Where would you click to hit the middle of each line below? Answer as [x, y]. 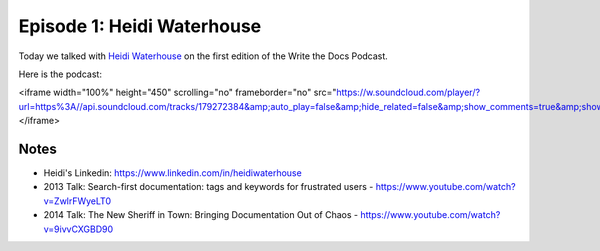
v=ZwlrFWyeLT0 [77, 201]
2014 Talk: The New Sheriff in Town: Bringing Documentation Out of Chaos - [201, 215]
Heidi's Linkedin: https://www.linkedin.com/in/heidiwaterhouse [172, 173]
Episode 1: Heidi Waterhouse [140, 26]
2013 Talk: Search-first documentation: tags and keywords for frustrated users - [208, 187]
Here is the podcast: [60, 74]
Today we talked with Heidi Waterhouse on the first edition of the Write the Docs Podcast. [203, 56]
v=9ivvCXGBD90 [78, 229]
